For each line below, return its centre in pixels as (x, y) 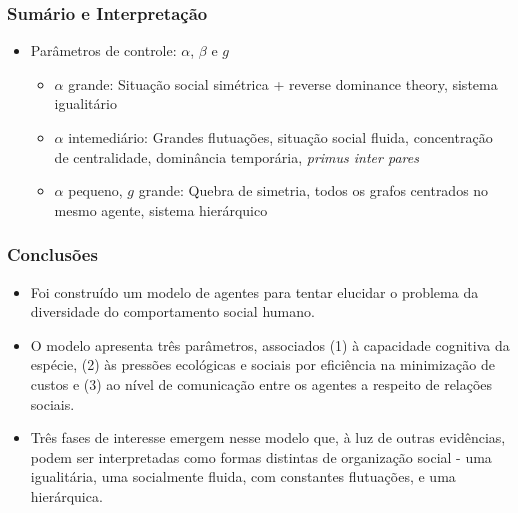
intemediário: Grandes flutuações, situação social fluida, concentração (280, 137)
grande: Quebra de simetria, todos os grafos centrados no (313, 190)
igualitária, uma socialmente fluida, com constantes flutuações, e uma (243, 476)
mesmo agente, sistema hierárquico (161, 209)
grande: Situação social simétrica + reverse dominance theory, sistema (283, 83)
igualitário (85, 103)
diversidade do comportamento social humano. (172, 311)
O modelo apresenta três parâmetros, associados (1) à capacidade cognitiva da (270, 344)
